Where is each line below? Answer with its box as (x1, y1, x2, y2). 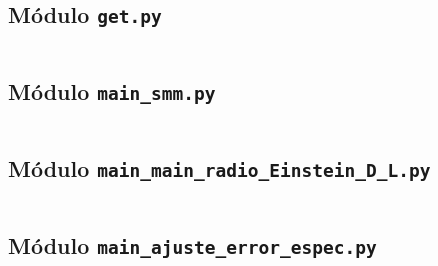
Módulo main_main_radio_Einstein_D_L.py (8, 152, 431, 183)
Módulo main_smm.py (8, 76, 216, 107)
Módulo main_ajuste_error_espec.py (8, 229, 377, 260)
